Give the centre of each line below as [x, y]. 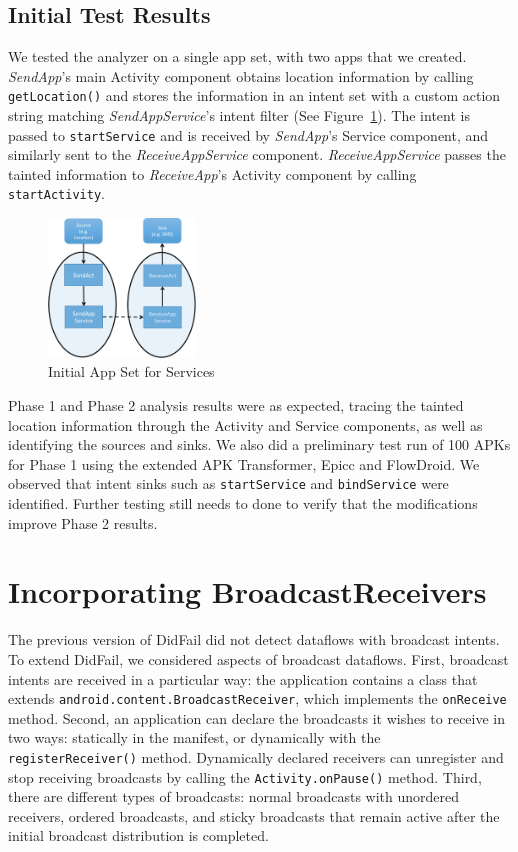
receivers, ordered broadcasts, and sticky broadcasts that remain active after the [254, 815]
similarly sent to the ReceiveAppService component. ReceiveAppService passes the [257, 154]
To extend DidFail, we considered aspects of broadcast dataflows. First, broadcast [258, 658]
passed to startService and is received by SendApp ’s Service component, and [248, 134]
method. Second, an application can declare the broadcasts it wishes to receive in [257, 717]
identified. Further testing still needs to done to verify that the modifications [243, 503]
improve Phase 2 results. [83, 522]
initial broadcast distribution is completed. [138, 835]
